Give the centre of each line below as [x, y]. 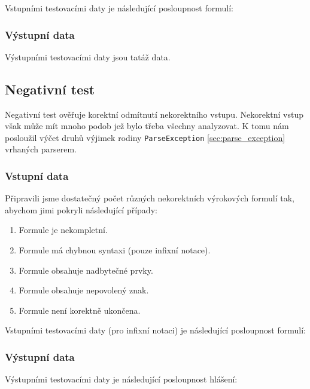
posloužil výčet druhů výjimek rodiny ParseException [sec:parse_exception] [145, 137]
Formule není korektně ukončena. [80, 310]
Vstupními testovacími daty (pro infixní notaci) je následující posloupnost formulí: [155, 330]
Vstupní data [37, 175]
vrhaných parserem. [41, 149]
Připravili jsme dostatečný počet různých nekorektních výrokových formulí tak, [150, 198]
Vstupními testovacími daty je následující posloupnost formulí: [119, 8]
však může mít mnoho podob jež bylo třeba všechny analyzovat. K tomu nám [147, 126]
